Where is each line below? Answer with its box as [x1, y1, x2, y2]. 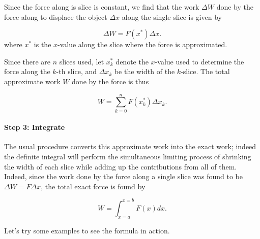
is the [34, 39, 51, 50]
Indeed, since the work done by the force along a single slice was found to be [4, 171, 243, 182]
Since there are [4, 56, 51, 66]
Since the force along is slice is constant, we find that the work [4, 2, 199, 12]
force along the [4, 66, 50, 77]
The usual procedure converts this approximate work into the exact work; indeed [4, 141, 256, 152]
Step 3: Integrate [4, 122, 65, 132]
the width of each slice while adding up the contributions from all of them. [4, 161, 237, 172]
